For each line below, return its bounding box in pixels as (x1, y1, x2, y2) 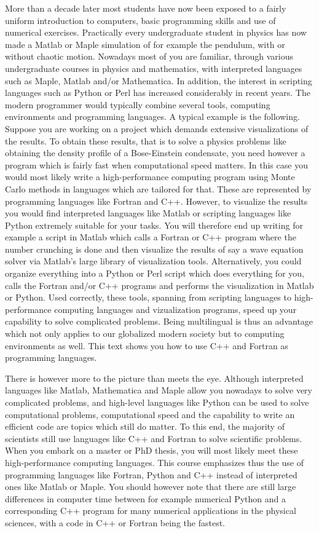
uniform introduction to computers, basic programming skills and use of (5, 14, 276, 26)
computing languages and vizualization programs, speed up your (54, 302, 297, 315)
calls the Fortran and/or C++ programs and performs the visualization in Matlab (5, 278, 314, 291)
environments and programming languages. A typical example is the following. (5, 110, 300, 123)
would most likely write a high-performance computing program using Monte (5, 170, 295, 183)
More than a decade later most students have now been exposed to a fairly (5, 2, 286, 14)
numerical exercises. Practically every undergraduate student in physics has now (5, 26, 307, 39)
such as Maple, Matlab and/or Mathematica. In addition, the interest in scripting (5, 74, 312, 87)
